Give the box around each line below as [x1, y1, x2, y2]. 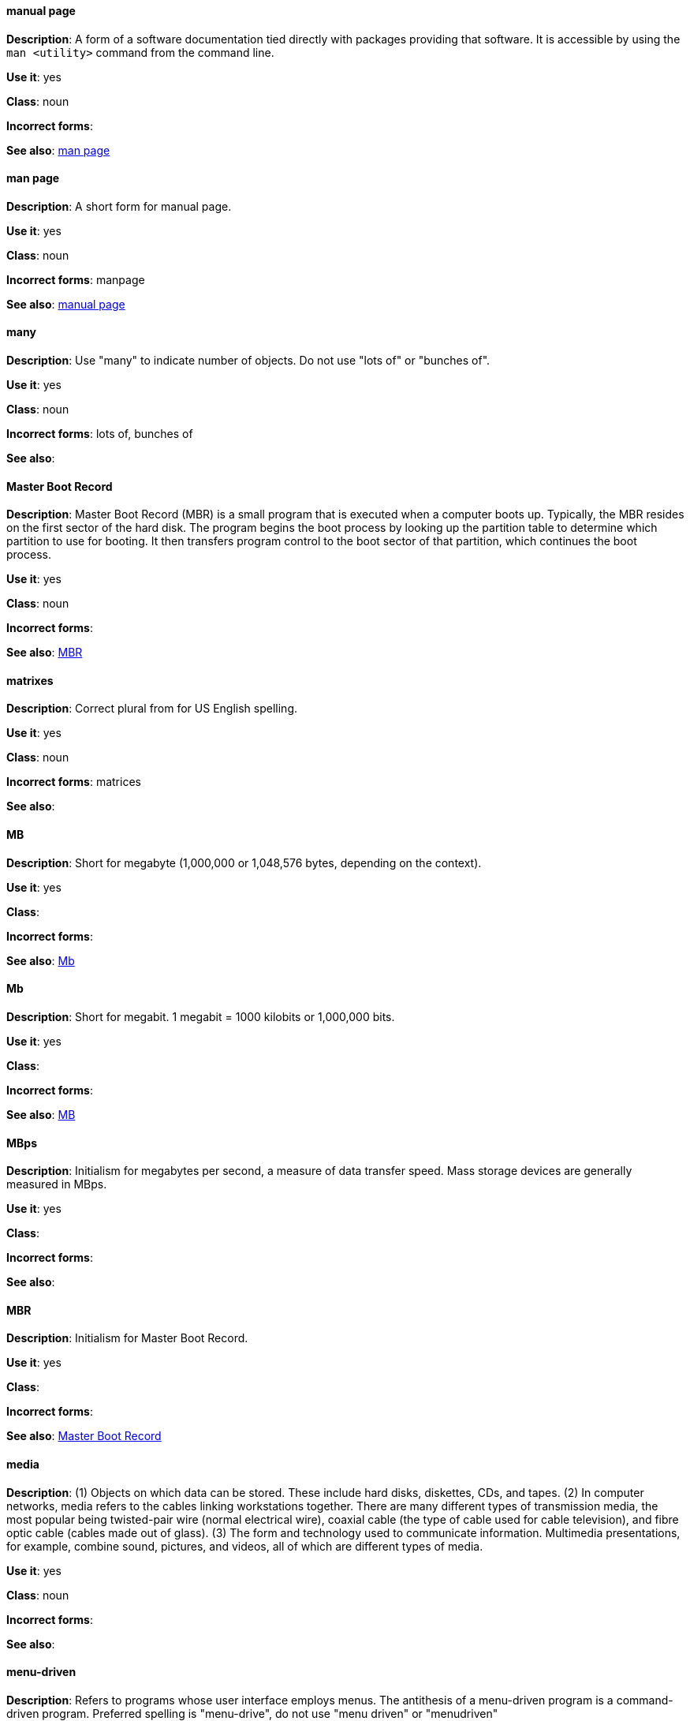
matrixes [6, 673, 54, 687]
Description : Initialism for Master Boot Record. [6, 1331, 248, 1345]
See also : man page [6, 143, 110, 157]
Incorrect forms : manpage [6, 272, 145, 286]
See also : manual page [6, 297, 125, 311]
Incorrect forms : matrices [6, 775, 141, 789]
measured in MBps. [6, 1177, 107, 1192]
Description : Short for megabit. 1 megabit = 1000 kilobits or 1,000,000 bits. [6, 1009, 395, 1023]
